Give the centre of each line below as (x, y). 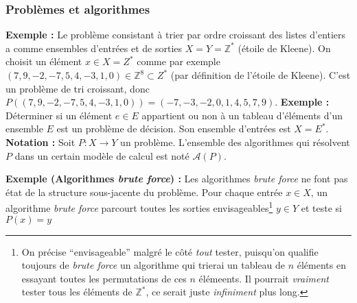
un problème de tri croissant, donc (78, 88)
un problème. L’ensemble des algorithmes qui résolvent (235, 142)
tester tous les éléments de (77, 292)
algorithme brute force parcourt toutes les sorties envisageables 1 (139, 207)
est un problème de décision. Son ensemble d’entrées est (174, 129)
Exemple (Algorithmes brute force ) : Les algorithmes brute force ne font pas (177, 179)
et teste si (322, 208)
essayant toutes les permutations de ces (104, 278)
